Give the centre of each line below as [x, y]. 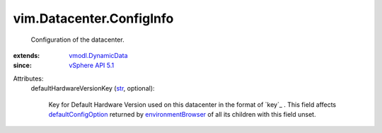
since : [22, 65]
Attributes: [28, 79]
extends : [27, 55]
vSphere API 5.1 [92, 65]
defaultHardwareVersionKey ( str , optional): [93, 88]
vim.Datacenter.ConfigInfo [93, 18]
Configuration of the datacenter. [77, 40]
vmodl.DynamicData [98, 55]
